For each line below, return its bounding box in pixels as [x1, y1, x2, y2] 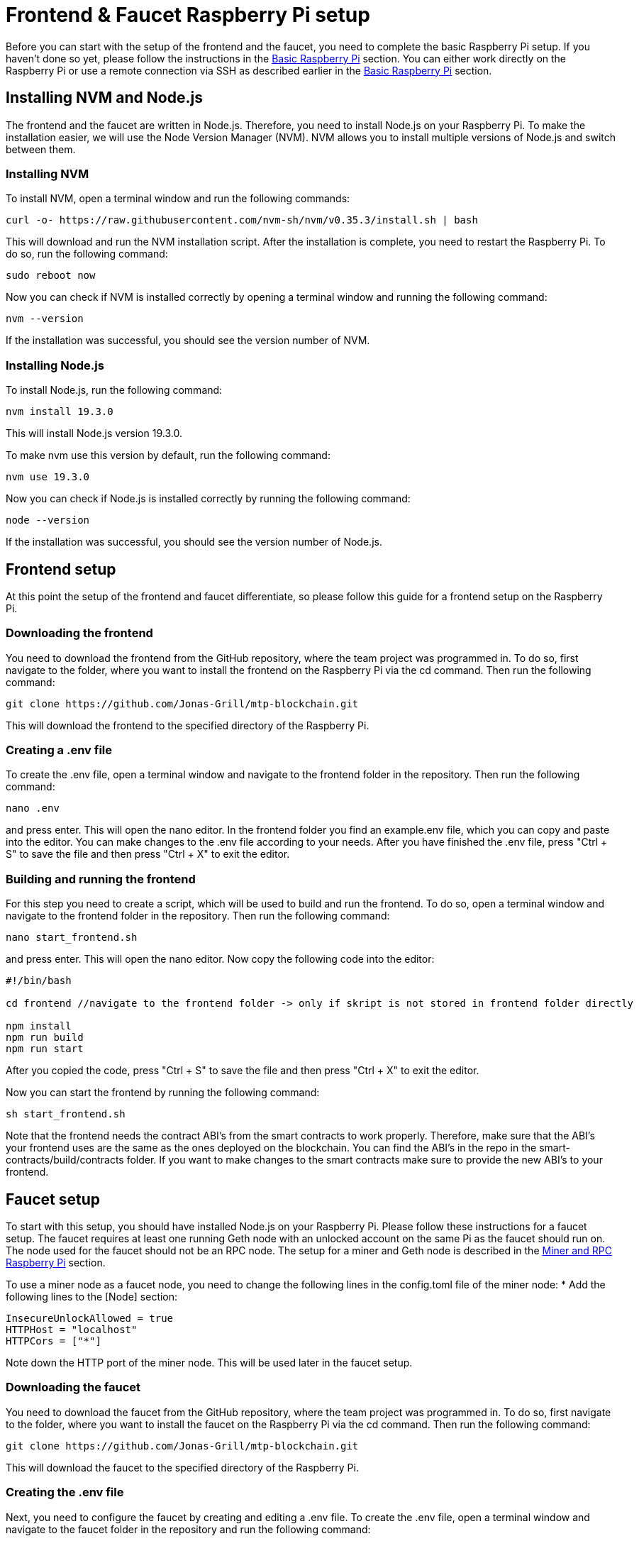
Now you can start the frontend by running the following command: [6, 1086, 320, 1099]
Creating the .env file [6, 1485, 124, 1500]
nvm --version [6, 313, 84, 325]
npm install [6, 1020, 72, 1032]
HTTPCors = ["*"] [6, 1335, 101, 1347]
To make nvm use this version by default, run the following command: [6, 449, 330, 462]
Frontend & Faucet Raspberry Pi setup [6, 3, 370, 27]
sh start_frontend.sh [6, 1108, 126, 1120]
